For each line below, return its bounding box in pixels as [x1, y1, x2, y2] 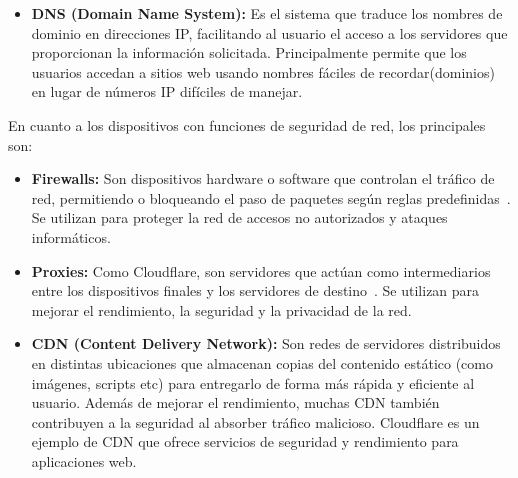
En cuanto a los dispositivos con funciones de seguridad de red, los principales [8, 114, 486, 135]
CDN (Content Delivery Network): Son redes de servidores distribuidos [31, 333, 501, 354]
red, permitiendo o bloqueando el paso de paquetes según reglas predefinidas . [31, 187, 511, 208]
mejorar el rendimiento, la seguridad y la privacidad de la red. [31, 299, 412, 320]
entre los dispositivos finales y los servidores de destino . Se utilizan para [31, 280, 480, 301]
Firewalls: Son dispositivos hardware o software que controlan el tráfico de [31, 168, 495, 189]
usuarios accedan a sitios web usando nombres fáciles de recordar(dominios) [31, 61, 495, 82]
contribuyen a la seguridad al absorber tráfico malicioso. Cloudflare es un [31, 411, 480, 432]
